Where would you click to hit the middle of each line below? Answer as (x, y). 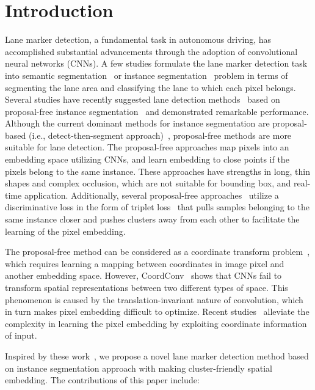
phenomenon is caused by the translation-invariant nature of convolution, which (154, 299)
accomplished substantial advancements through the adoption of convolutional (151, 51)
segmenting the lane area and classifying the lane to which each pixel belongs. (150, 87)
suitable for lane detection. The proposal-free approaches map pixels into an (147, 147)
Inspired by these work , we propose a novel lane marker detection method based (157, 355)
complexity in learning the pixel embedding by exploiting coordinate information (156, 323)
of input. (21, 335)
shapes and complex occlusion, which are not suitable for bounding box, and (148, 183)
